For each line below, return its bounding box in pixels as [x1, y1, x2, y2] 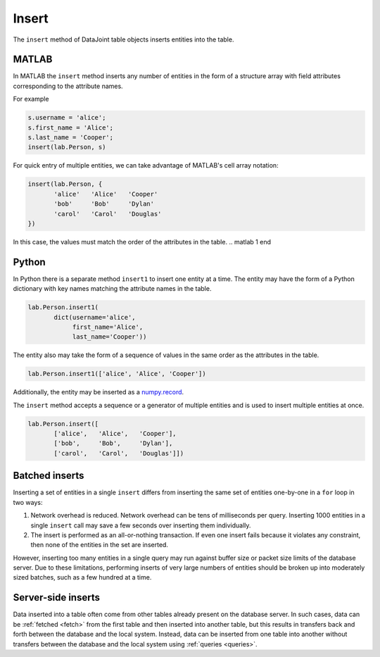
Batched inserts [13, 470, 84, 482]
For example [13, 95, 49, 104]
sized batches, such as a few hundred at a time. [13, 573, 152, 582]
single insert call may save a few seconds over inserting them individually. [30, 521, 251, 530]
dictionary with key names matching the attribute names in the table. [13, 284, 212, 293]
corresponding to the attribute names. [13, 82, 123, 90]
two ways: [13, 498, 43, 506]
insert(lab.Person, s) [27, 143, 106, 151]
